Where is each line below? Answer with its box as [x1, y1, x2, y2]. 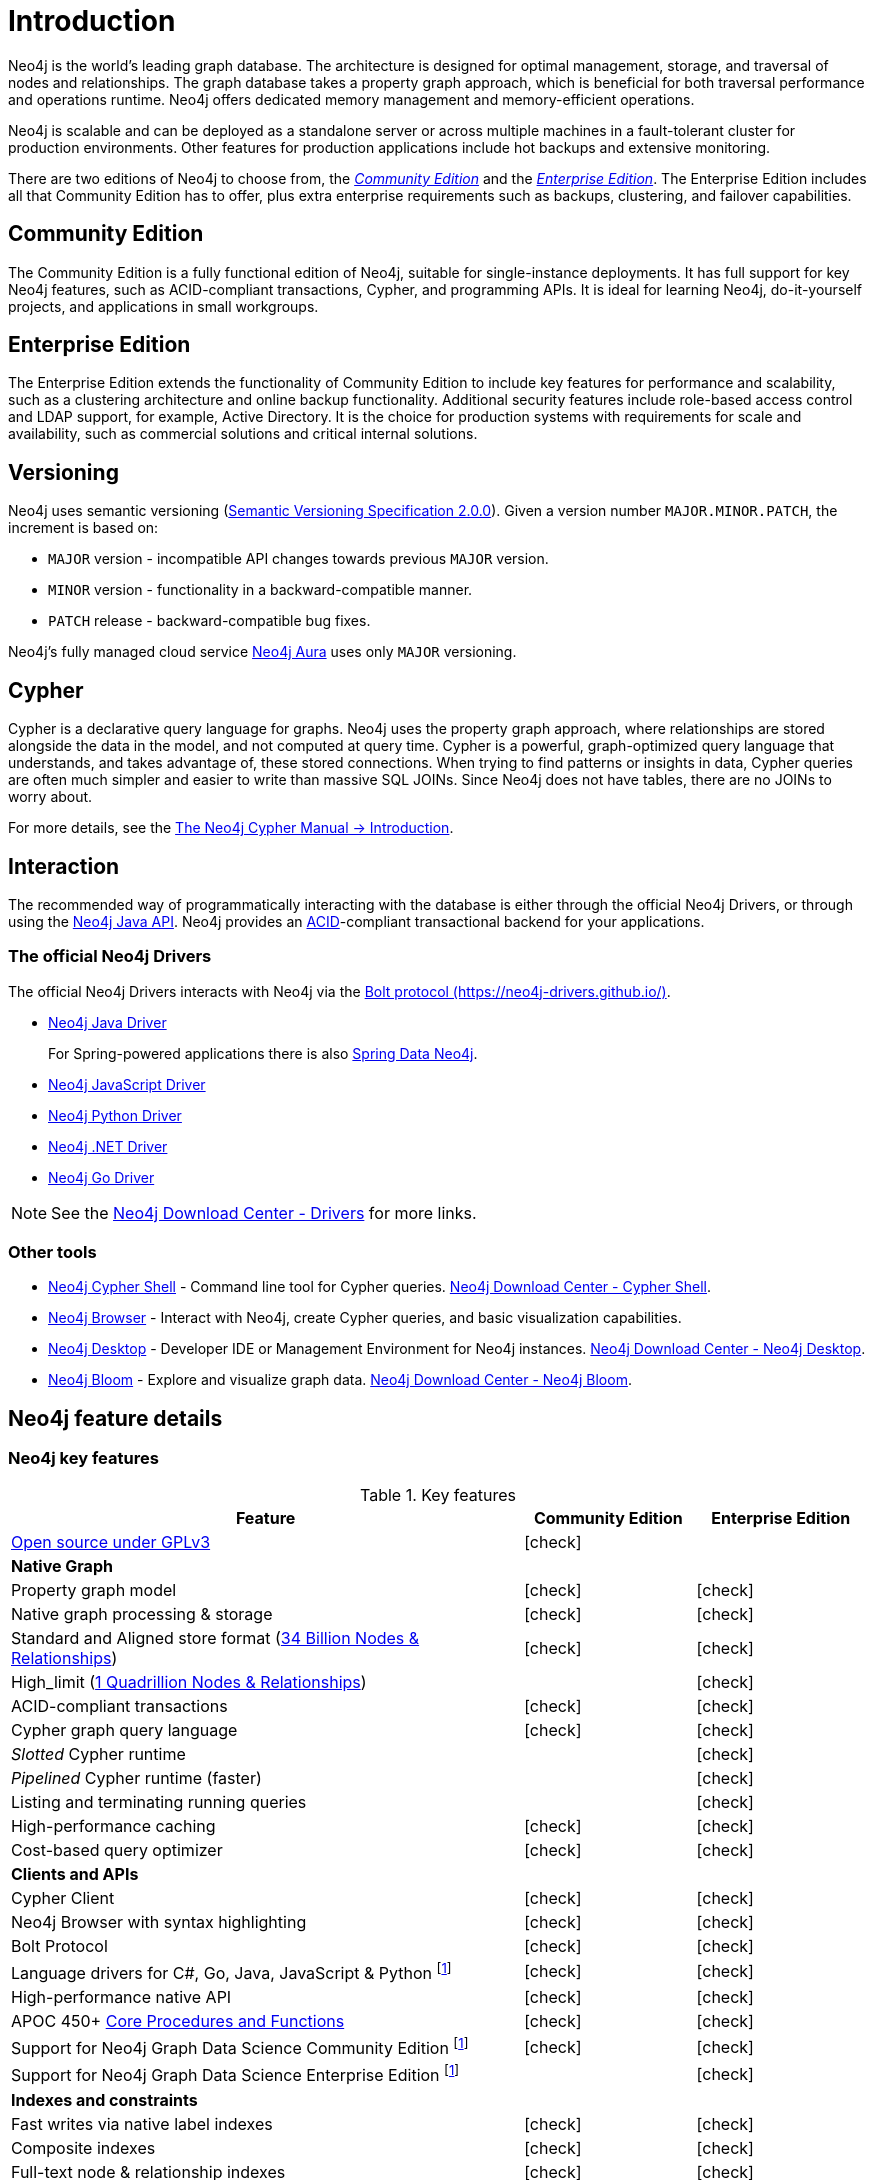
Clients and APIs [11, 1863, 139, 1884]
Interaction [8, 853, 120, 879]
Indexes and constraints [11, 2089, 198, 2110]
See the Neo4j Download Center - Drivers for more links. [51, 1202, 477, 1223]
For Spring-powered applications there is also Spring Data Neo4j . [48, 1044, 478, 1062]
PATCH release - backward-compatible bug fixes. [48, 612, 371, 630]
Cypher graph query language [11, 1719, 238, 1740]
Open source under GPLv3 [11, 1531, 211, 1552]
